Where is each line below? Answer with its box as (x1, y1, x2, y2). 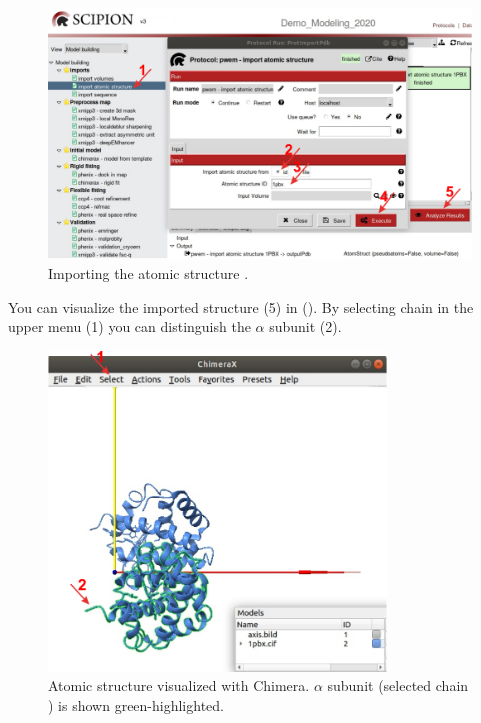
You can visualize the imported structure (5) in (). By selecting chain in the (8, 296, 474, 317)
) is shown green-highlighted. (48, 694, 224, 715)
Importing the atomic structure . (48, 262, 249, 283)
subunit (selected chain (327, 675, 469, 696)
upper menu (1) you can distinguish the (8, 316, 251, 337)
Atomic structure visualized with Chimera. (48, 675, 310, 696)
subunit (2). (269, 316, 342, 337)
